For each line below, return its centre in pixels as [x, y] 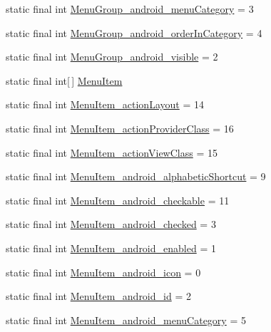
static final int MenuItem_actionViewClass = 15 [112, 152]
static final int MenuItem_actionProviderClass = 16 [120, 128]
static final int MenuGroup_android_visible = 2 [112, 57]
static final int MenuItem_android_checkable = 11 [118, 200]
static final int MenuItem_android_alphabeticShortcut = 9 [136, 176]
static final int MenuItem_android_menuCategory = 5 [126, 320]
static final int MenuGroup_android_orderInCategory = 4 [134, 32]
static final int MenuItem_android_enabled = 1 [111, 248]
